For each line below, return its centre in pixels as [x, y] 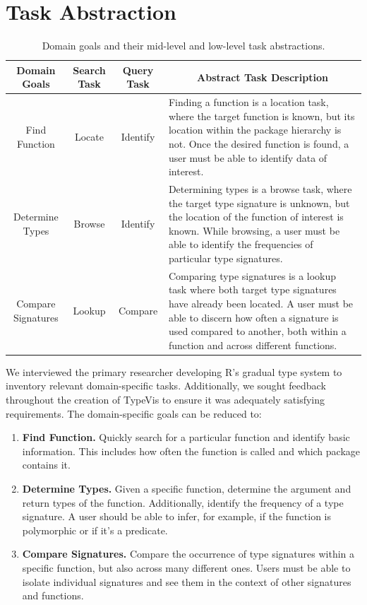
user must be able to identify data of [248, 157]
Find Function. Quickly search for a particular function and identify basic [186, 437]
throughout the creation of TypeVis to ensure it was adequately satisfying [166, 400]
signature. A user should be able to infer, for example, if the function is [177, 516]
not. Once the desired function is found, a [259, 143]
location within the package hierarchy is [255, 130]
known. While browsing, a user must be [254, 230]
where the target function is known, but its [261, 116]
